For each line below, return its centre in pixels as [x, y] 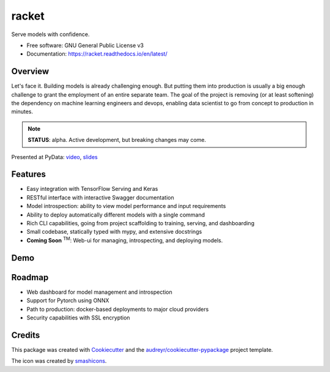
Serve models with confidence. [50, 34]
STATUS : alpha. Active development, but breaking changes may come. [117, 140]
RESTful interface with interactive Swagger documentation [100, 197]
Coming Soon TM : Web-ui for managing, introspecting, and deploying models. [125, 240]
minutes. [22, 112]
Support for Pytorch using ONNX [68, 300]
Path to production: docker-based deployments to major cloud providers [118, 309]
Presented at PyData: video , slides [54, 157]
